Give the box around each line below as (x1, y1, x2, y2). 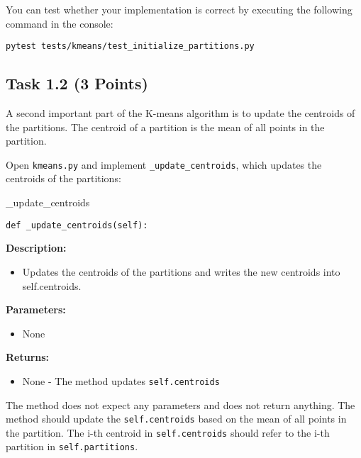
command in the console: (6, 16, 113, 30)
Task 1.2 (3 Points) (6, 72, 148, 94)
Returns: (6, 350, 50, 364)
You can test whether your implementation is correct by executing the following (6, 2, 352, 16)
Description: (6, 240, 67, 255)
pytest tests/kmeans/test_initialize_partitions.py (6, 41, 255, 52)
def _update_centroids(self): (6, 220, 148, 230)
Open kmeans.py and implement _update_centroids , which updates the (6, 157, 322, 172)
